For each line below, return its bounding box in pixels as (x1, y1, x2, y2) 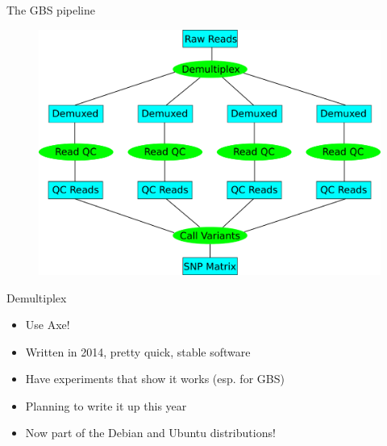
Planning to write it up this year (25, 397, 187, 414)
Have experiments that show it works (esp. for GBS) (25, 370, 285, 387)
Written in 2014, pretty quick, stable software (25, 343, 251, 360)
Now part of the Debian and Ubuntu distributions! (25, 424, 276, 441)
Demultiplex (6, 289, 67, 306)
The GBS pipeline (6, 2, 95, 18)
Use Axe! (25, 316, 70, 333)
